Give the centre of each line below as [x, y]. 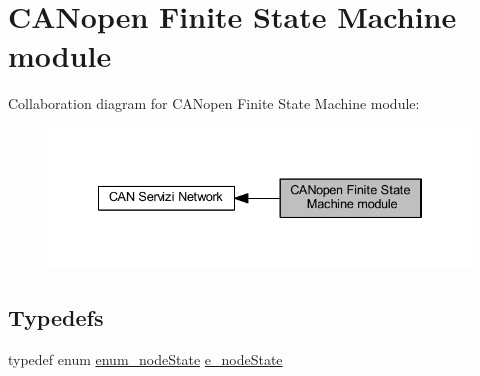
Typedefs [56, 317]
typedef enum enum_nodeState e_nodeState [145, 359]
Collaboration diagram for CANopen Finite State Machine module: [214, 103]
